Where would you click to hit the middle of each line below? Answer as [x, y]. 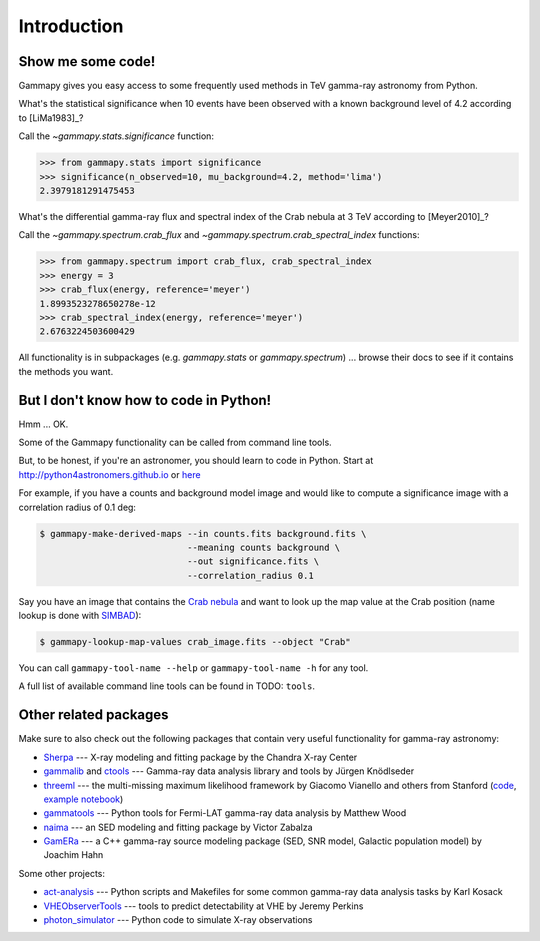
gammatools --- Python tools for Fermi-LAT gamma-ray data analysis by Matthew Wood [225, 813]
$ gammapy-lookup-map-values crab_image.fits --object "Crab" [195, 642]
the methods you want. [66, 371]
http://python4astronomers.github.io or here [109, 474]
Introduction [71, 26]
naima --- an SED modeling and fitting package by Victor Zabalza [178, 827]
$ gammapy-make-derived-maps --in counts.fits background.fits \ [203, 533]
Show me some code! [87, 61]
